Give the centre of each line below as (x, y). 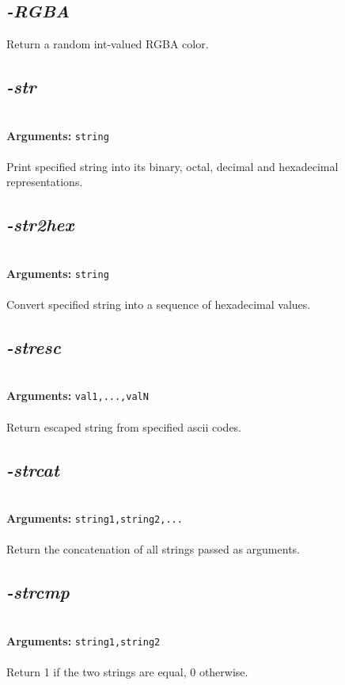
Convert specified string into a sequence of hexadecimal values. (159, 304)
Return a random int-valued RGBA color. (108, 44)
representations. (45, 182)
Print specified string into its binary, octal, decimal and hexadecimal (172, 166)
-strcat (33, 469)
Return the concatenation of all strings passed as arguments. (153, 549)
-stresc (34, 347)
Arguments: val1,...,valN (78, 396)
